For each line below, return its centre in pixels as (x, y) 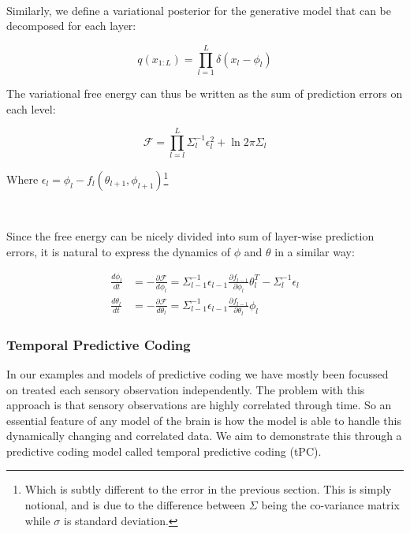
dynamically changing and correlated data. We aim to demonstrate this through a (204, 436)
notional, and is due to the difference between (135, 505)
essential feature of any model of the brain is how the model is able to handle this (204, 420)
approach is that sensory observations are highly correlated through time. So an (199, 405)
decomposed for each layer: (71, 26)
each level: (31, 108)
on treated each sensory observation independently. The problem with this (186, 389)
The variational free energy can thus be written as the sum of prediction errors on (205, 93)
